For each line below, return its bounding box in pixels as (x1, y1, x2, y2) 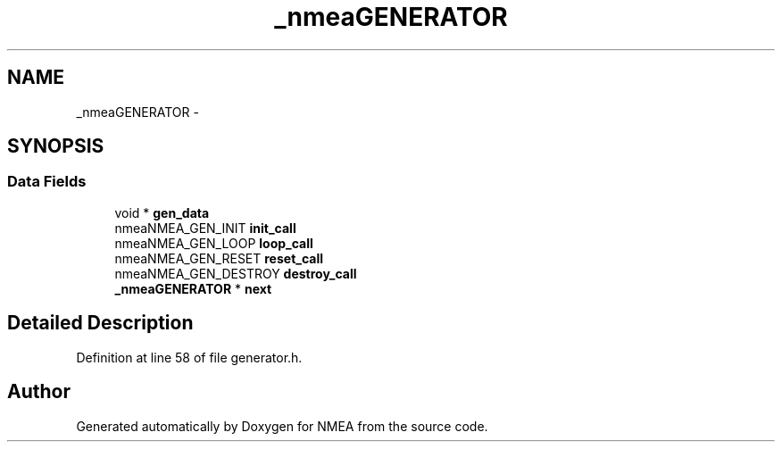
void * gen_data (114, 204, 210, 220)
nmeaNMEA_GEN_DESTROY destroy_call (114, 265, 357, 281)
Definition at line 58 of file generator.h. (76, 349, 303, 365)
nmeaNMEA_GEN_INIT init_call (114, 220, 296, 236)
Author (7, 380, 71, 403)
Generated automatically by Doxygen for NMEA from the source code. (76, 418, 488, 434)
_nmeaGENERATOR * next (114, 280, 272, 296)
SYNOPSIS (7, 135, 104, 158)
